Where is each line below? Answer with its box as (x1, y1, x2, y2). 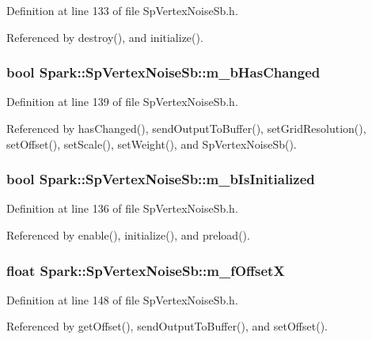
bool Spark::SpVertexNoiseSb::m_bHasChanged (6, 62, 321, 82)
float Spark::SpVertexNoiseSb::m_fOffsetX (6, 260, 285, 280)
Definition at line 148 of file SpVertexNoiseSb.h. (6, 291, 238, 308)
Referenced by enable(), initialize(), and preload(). (6, 227, 250, 243)
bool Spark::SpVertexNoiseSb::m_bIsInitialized (6, 169, 315, 189)
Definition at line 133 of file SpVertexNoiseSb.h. (6, 2, 238, 18)
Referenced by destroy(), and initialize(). (6, 28, 203, 45)
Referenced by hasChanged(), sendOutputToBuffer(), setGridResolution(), (6, 120, 366, 136)
